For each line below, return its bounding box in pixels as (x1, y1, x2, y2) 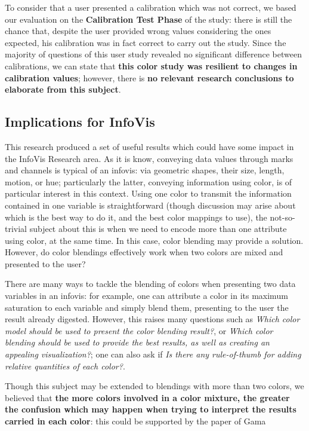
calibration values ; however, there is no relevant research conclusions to (5, 71, 294, 84)
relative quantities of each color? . (5, 359, 125, 372)
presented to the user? (5, 257, 86, 270)
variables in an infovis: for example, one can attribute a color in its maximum (5, 289, 288, 302)
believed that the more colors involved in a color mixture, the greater (5, 391, 290, 404)
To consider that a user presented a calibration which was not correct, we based (5, 1, 296, 13)
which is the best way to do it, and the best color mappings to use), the (5, 210, 267, 223)
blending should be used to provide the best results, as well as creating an (5, 336, 270, 349)
